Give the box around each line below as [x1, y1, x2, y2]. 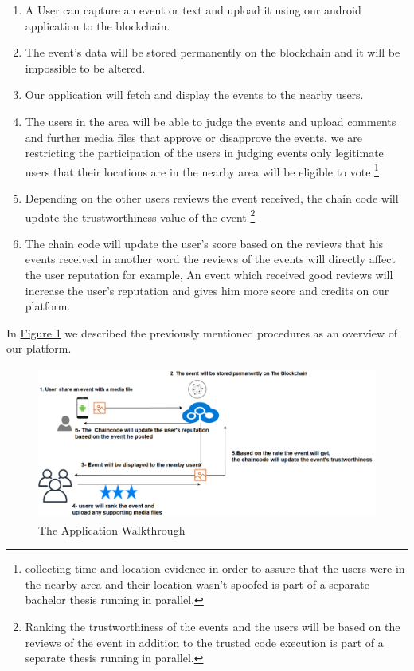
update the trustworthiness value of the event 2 [25, 206, 256, 225]
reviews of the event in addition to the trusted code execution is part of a [25, 634, 384, 650]
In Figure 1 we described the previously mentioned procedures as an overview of [6, 324, 398, 341]
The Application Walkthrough [38, 521, 186, 538]
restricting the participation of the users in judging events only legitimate [25, 144, 384, 161]
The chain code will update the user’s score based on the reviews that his [25, 235, 384, 251]
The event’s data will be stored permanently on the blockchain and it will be [25, 44, 400, 61]
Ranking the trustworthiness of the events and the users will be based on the [25, 618, 400, 634]
